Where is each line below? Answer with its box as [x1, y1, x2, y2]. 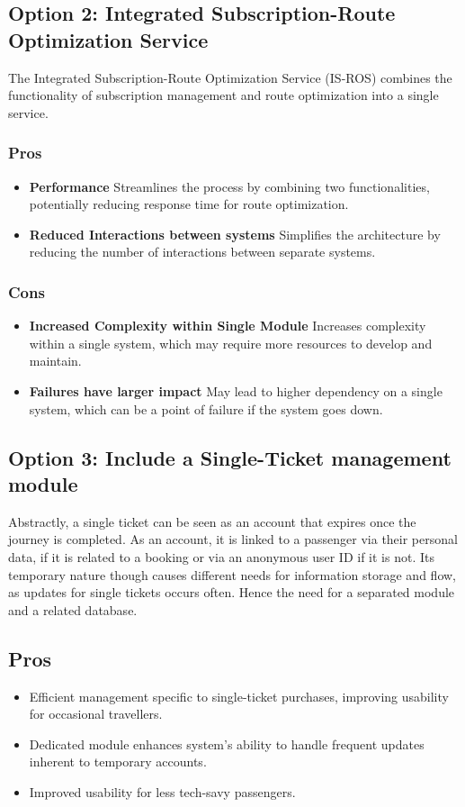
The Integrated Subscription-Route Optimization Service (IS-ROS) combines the [8, 68, 452, 86]
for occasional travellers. [29, 704, 163, 723]
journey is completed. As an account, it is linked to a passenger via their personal [8, 530, 458, 549]
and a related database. [8, 600, 138, 619]
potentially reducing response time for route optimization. [29, 195, 349, 213]
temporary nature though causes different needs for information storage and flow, [8, 565, 456, 584]
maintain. [29, 351, 82, 370]
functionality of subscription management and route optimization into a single [8, 86, 439, 104]
